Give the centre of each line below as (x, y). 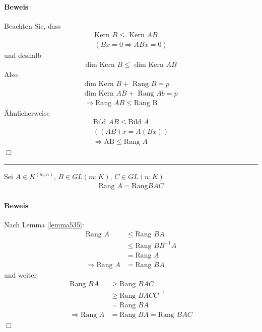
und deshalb (23, 55)
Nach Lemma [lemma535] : (44, 225)
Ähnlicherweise (27, 112)
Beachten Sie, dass (32, 25)
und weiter (20, 274)
